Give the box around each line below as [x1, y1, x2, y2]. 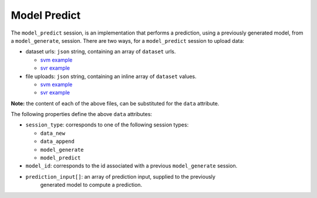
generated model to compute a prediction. [40, 182, 143, 189]
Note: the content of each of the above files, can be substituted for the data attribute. [11, 100, 220, 107]
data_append [40, 138, 75, 145]
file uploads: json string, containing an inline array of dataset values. [25, 73, 197, 80]
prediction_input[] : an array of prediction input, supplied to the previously [25, 173, 215, 180]
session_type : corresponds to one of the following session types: [25, 121, 189, 128]
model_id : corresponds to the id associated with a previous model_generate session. [25, 162, 238, 169]
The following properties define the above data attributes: [11, 111, 153, 118]
